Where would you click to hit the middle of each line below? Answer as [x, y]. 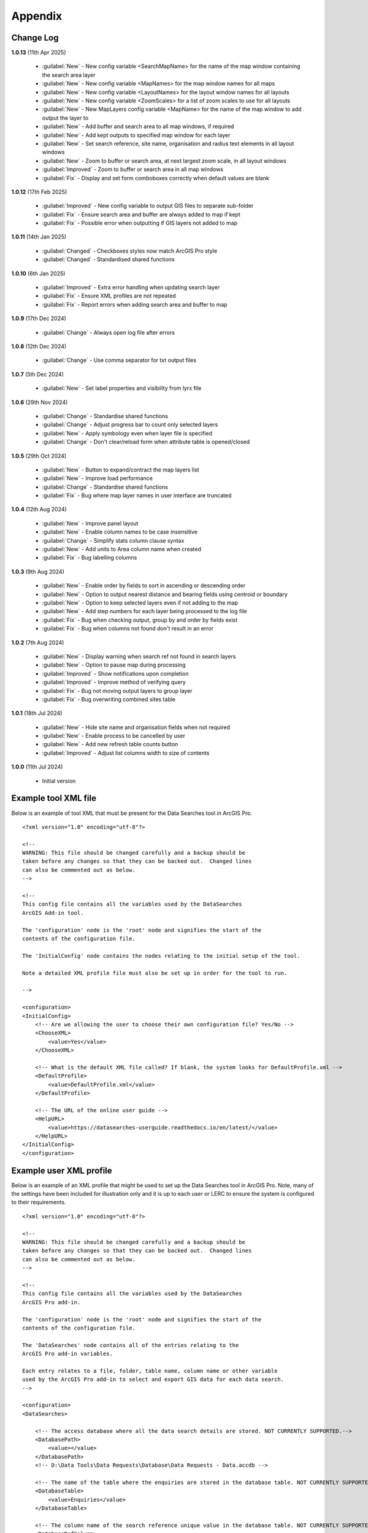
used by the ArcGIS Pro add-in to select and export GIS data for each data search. [153, 1379]
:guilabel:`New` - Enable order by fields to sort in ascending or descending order [144, 586]
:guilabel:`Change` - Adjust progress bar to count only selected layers [130, 425]
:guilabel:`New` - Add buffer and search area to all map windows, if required [138, 126]
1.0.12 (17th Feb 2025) [39, 192]
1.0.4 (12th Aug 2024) [39, 510]
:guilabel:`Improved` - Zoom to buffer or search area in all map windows [133, 169]
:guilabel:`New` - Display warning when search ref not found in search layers [139, 656]
